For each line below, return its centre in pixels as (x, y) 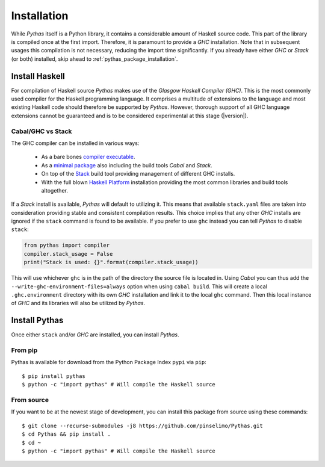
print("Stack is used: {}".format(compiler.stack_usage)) (111, 262)
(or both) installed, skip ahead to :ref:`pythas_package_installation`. (94, 59)
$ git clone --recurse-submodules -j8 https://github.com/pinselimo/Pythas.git (142, 425)
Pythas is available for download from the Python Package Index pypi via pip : (109, 362)
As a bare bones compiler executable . (88, 157)
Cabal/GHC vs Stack (42, 131)
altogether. (55, 190)
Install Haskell (38, 76)
